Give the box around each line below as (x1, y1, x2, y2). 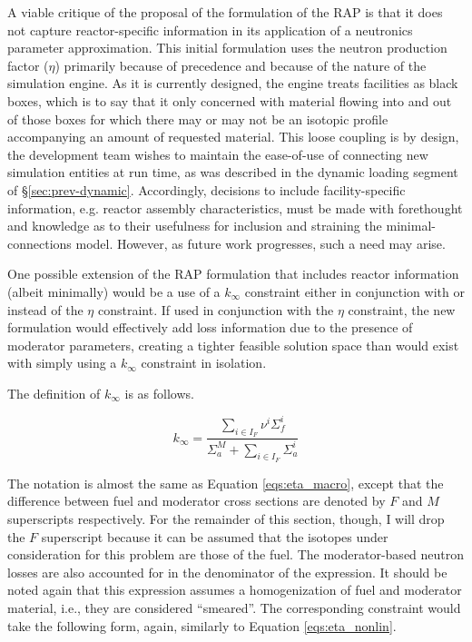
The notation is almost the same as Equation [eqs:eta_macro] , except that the (7, 473, 444, 492)
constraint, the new (348, 300, 456, 319)
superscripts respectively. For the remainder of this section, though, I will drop (7, 509, 445, 528)
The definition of (7, 383, 101, 402)
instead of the (7, 300, 84, 319)
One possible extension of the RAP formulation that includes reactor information (7, 264, 459, 283)
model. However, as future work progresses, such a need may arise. (75, 233, 446, 252)
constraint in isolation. (141, 353, 267, 372)
